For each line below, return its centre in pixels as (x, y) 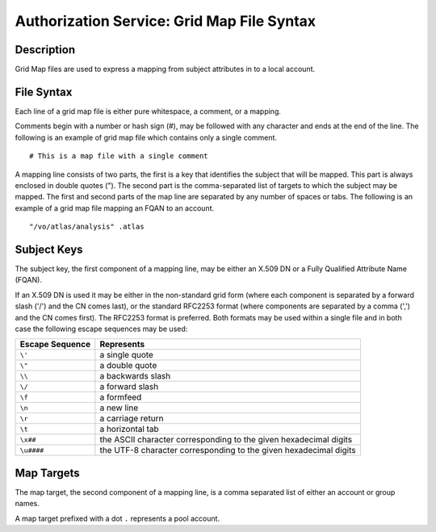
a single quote (126, 355)
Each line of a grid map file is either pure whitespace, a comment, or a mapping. (148, 111)
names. (27, 504)
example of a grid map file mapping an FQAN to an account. (115, 208)
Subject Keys (49, 249)
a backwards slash (135, 376)
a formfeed (121, 397)
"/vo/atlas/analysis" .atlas (87, 227)
